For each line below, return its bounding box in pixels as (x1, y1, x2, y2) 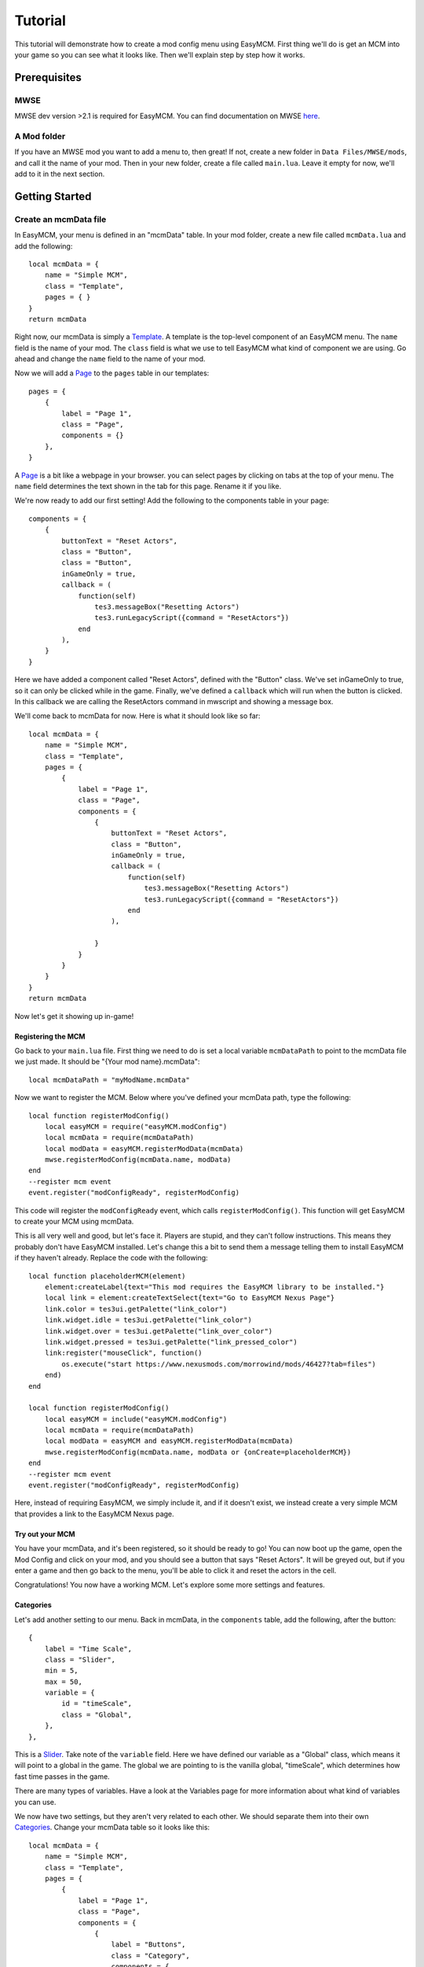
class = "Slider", (44, 1655, 116, 1664)
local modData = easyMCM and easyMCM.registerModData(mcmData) (44, 1437, 294, 1445)
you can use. (14, 1797, 57, 1806)
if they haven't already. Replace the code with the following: (14, 1253, 208, 1263)
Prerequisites (14, 71, 82, 84)
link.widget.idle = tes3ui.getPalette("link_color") (44, 1316, 253, 1325)
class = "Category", (111, 1951, 190, 1960)
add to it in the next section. (14, 169, 105, 179)
